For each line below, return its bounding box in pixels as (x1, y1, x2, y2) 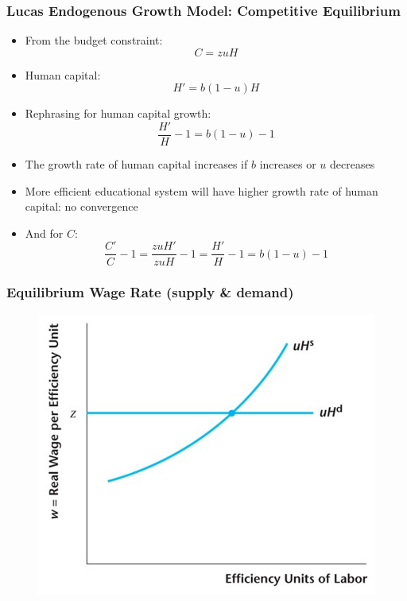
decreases (329, 156, 375, 173)
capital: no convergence (25, 198, 138, 215)
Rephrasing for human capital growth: (25, 105, 211, 122)
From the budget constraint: (25, 32, 163, 48)
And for (25, 224, 64, 241)
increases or (259, 156, 316, 173)
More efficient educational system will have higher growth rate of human (25, 182, 378, 199)
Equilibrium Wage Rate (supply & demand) (6, 282, 294, 302)
